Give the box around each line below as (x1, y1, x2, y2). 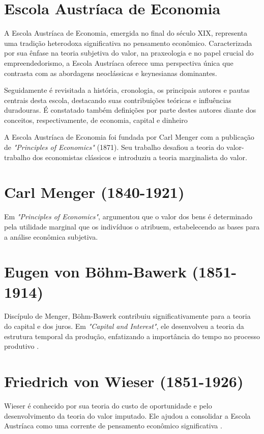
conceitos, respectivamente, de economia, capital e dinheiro (4, 114, 188, 125)
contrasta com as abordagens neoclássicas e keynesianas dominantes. (4, 67, 217, 78)
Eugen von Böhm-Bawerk (4, 261, 187, 282)
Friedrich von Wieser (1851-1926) (4, 371, 244, 392)
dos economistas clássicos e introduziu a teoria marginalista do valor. (33, 151, 247, 162)
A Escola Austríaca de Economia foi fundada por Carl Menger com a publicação (4, 132, 254, 142)
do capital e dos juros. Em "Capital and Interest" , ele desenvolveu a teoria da (4, 321, 244, 331)
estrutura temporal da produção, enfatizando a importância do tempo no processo (4, 330, 260, 341)
